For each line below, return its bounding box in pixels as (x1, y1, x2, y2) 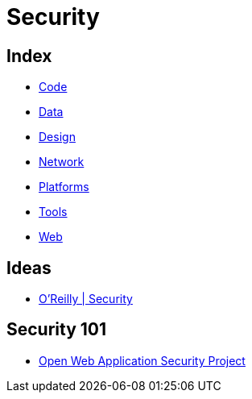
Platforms (39, 180, 89, 194)
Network (39, 155, 85, 169)
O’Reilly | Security (39, 292, 133, 306)
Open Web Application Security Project (39, 353, 246, 368)
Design (39, 130, 76, 144)
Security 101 (6, 319, 107, 340)
